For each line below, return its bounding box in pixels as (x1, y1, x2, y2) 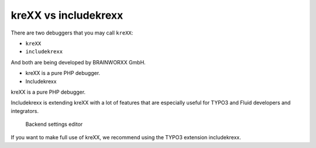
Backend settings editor (25, 121, 83, 128)
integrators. (11, 107, 39, 114)
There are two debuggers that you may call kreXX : (11, 29, 133, 36)
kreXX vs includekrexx (11, 9, 123, 22)
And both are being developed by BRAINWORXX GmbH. (11, 58, 146, 66)
